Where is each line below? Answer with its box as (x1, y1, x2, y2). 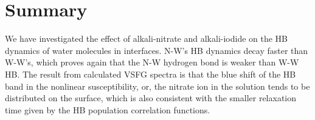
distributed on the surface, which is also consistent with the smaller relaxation (5, 92, 297, 104)
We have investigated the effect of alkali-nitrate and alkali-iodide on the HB (5, 32, 288, 45)
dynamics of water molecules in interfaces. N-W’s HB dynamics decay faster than (5, 44, 308, 56)
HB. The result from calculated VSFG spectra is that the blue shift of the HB (5, 67, 296, 80)
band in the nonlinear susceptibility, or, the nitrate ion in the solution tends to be (5, 79, 310, 92)
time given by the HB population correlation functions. (5, 103, 210, 116)
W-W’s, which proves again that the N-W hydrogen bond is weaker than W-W (5, 56, 299, 68)
